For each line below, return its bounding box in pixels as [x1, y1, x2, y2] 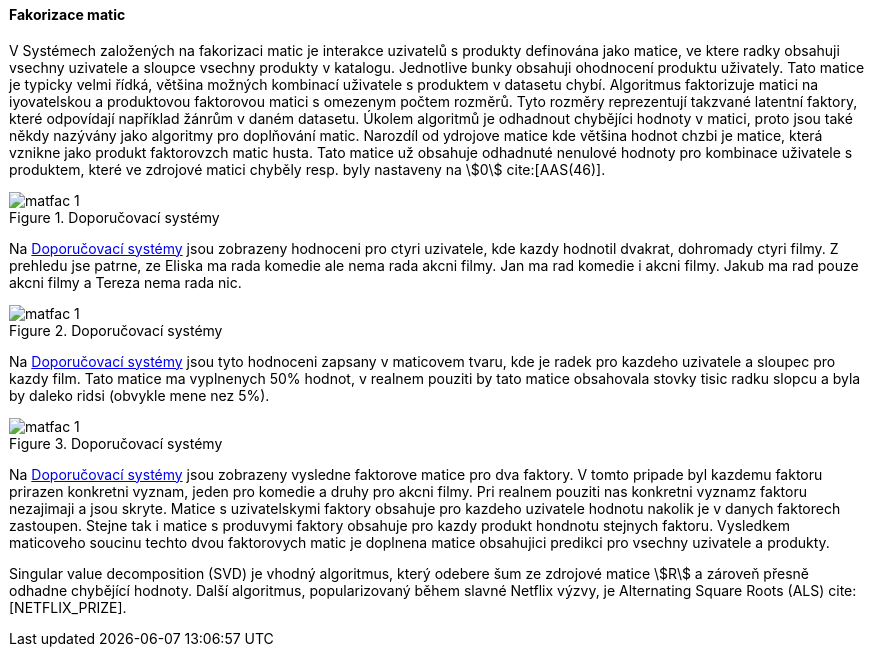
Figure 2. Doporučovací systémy [9, 321, 223, 339]
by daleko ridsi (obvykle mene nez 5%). [9, 386, 270, 404]
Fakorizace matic [9, 6, 126, 23]
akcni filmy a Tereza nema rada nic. [9, 273, 242, 291]
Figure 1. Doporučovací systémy [9, 208, 220, 226]
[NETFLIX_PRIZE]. [9, 598, 127, 616]
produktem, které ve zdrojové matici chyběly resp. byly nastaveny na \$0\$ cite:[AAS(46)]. [9, 160, 606, 178]
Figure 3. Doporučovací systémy [9, 434, 223, 452]
